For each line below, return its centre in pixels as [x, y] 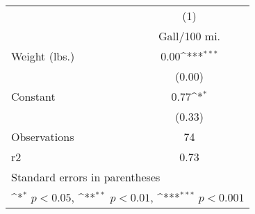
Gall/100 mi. [190, 36]
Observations [43, 137]
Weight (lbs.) [43, 56]
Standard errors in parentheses [86, 177]
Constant [33, 96]
